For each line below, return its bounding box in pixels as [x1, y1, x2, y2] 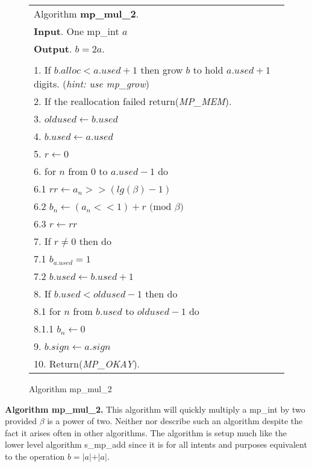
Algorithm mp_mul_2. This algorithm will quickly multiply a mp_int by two [5, 402, 305, 415]
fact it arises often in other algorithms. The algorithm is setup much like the [5, 426, 287, 439]
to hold [193, 63, 223, 77]
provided [5, 415, 37, 427]
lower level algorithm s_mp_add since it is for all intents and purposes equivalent [5, 438, 307, 451]
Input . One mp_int [34, 24, 119, 38]
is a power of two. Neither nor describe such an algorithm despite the [47, 415, 303, 427]
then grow [140, 63, 183, 77]
